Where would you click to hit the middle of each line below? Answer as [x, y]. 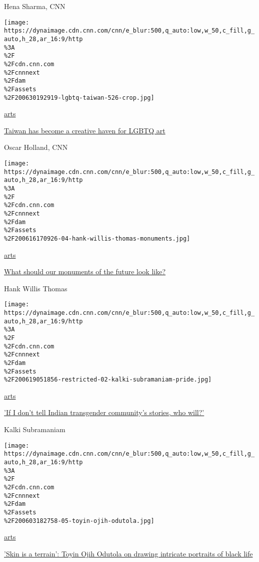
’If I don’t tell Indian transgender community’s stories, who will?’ [104, 412]
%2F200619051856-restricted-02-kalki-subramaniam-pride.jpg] [108, 380]
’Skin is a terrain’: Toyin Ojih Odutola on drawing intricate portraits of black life [128, 553]
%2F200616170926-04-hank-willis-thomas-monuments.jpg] [97, 238]
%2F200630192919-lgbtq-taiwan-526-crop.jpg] [79, 98]
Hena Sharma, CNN [35, 6]
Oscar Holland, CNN [36, 147]
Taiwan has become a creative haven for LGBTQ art [85, 130]
